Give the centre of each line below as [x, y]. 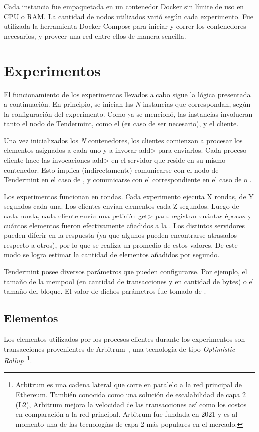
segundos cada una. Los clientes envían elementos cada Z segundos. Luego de [122, 206]
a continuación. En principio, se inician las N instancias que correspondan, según [127, 104]
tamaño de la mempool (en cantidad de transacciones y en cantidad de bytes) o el [129, 281]
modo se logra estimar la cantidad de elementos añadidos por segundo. [112, 255]
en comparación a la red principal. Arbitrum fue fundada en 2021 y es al [127, 414]
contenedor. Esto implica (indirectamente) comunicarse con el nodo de [111, 169]
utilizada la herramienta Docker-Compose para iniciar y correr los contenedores [125, 26]
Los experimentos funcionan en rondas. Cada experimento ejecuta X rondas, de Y [129, 196]
